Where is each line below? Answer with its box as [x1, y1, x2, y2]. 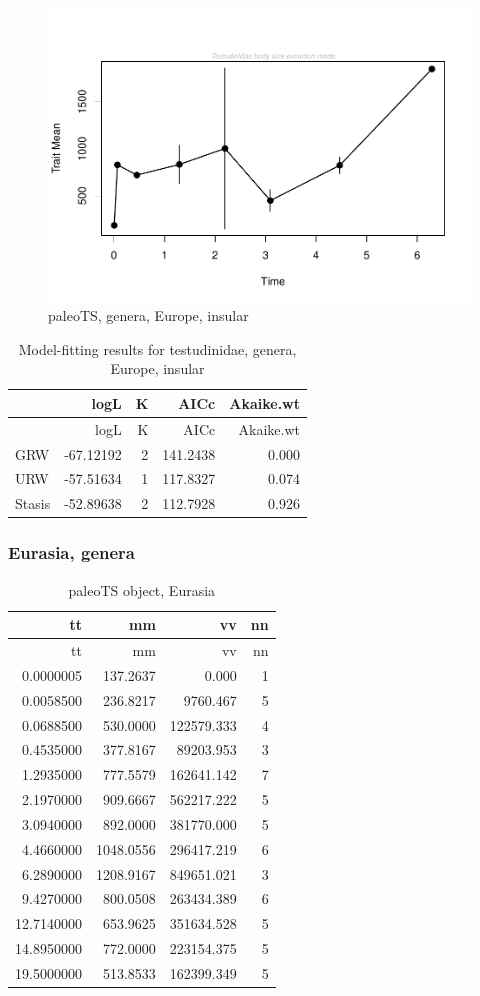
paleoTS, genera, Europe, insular [48, 305, 249, 326]
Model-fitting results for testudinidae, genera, [18, 338, 297, 359]
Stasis [15, 493, 51, 514]
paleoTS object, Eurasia [68, 579, 216, 600]
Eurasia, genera [8, 540, 135, 565]
